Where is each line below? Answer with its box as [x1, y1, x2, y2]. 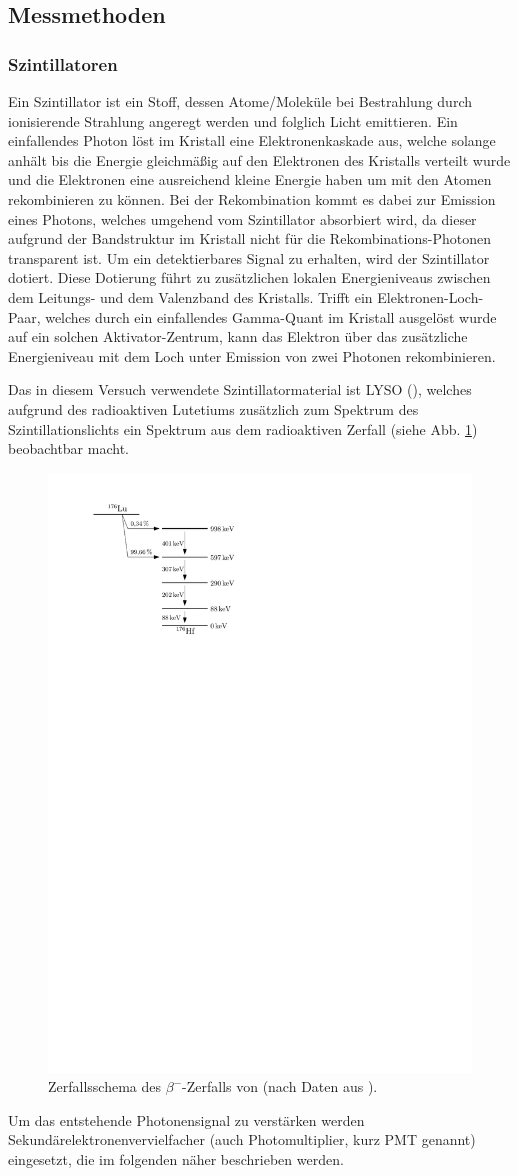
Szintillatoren [8, 51, 118, 76]
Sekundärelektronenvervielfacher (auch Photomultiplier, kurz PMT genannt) [8, 1129, 476, 1150]
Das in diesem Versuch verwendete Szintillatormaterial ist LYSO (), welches [8, 379, 472, 400]
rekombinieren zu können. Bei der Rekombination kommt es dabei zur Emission [8, 188, 496, 209]
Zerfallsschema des [48, 1076, 162, 1097]
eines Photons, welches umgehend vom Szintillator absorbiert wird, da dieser [8, 208, 477, 229]
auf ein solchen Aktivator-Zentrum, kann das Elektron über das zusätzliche [8, 326, 468, 347]
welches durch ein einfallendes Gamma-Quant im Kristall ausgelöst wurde [45, 306, 497, 327]
